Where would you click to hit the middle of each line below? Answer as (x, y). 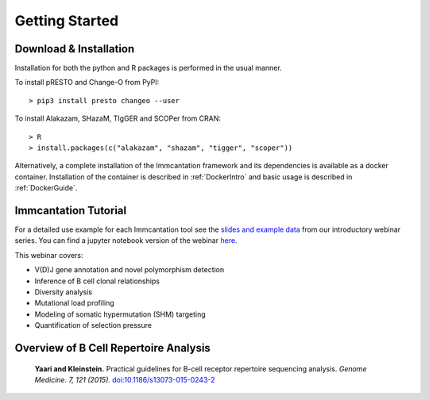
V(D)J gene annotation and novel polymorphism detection (129, 270)
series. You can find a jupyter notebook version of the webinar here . (126, 240)
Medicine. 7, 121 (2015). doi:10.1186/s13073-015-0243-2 (125, 380)
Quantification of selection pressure (93, 325)
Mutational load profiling (74, 303)
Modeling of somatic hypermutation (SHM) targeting (120, 314)
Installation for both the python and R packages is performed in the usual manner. (148, 68)
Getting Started (67, 21)
